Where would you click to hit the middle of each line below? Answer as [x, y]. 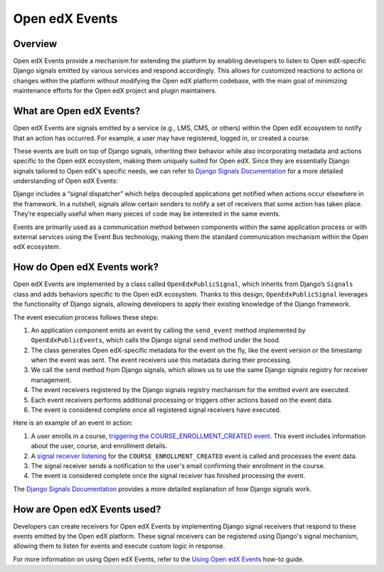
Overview [35, 44]
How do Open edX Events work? [86, 267]
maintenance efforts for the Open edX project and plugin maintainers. [115, 91]
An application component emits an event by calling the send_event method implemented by [168, 330]
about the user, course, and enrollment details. [99, 446]
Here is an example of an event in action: [73, 423]
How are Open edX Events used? [87, 509]
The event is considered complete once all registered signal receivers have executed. [156, 410]
